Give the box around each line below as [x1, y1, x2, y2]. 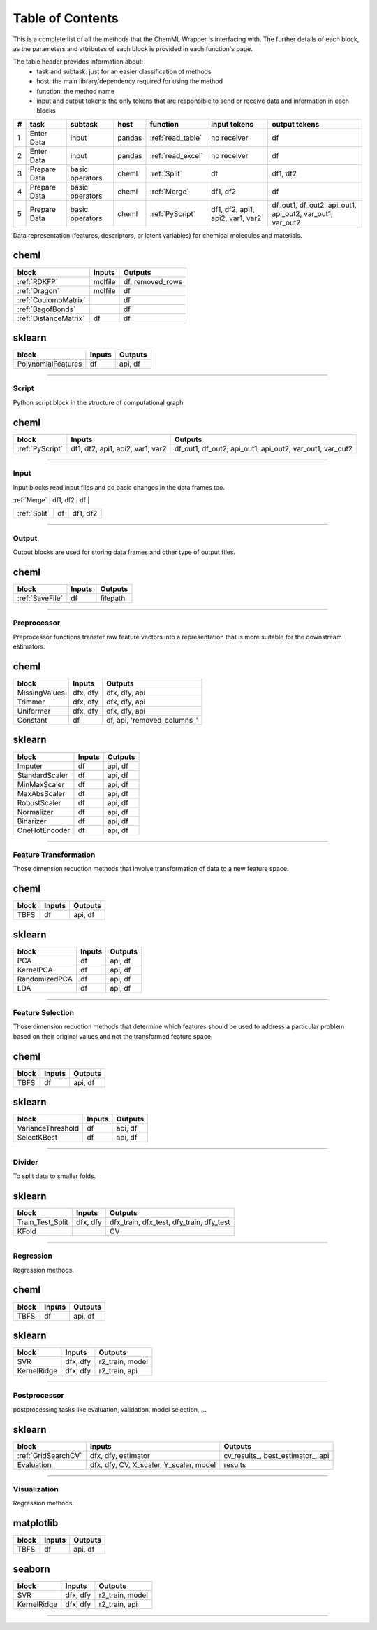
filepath [100, 593, 126, 603]
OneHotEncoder [17, 825, 71, 835]
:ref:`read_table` [149, 133, 202, 143]
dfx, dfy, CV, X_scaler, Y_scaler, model [89, 1459, 216, 1469]
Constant [17, 715, 47, 725]
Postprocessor [13, 1391, 64, 1401]
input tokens [210, 119, 254, 129]
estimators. [13, 642, 45, 651]
